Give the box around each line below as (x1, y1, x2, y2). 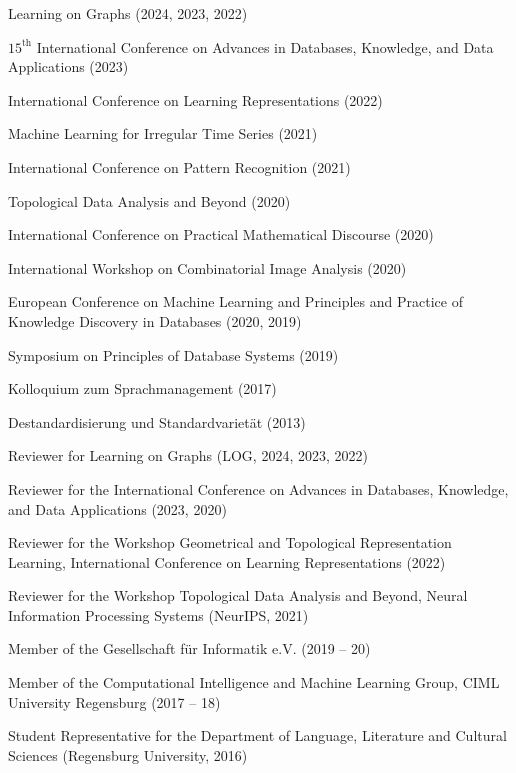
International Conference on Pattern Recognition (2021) (8, 156, 351, 177)
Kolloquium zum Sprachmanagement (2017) (8, 378, 277, 399)
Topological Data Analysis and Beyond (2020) (8, 190, 291, 211)
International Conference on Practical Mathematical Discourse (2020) (8, 224, 434, 245)
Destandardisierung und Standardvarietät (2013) (8, 411, 306, 432)
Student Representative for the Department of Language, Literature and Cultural (8, 725, 507, 746)
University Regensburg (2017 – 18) (8, 691, 221, 712)
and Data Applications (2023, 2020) (8, 498, 227, 519)
